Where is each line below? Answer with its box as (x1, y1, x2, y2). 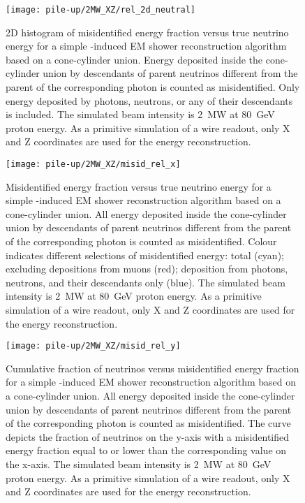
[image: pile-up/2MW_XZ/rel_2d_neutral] (6, 5, 196, 15)
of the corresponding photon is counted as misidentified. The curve (6, 416, 291, 430)
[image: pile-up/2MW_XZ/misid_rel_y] (6, 341, 181, 351)
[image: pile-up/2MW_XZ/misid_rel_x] (6, 159, 181, 169)
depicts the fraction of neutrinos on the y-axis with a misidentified (6, 429, 290, 444)
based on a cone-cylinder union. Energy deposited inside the (6, 52, 263, 66)
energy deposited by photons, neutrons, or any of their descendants (6, 93, 293, 108)
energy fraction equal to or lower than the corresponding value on (6, 443, 287, 458)
